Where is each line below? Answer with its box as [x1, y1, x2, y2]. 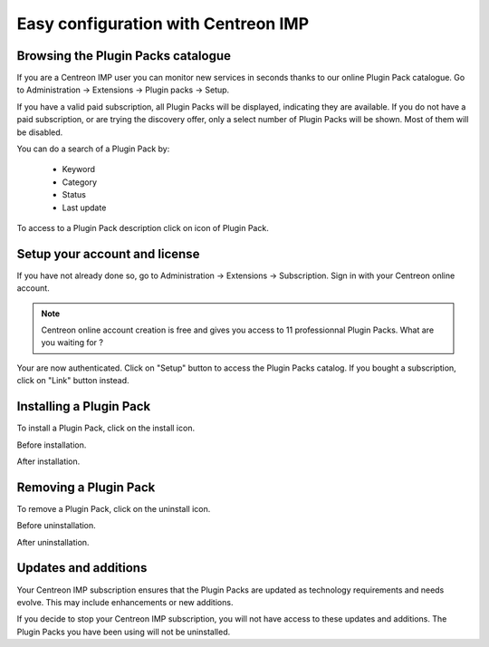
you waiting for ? [41, 337, 104, 348]
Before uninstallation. [16, 520, 97, 531]
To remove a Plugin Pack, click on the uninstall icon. [16, 503, 211, 514]
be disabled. [16, 127, 63, 138]
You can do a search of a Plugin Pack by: [16, 143, 170, 154]
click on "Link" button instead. [16, 375, 129, 386]
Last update [62, 202, 107, 213]
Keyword [62, 164, 95, 175]
